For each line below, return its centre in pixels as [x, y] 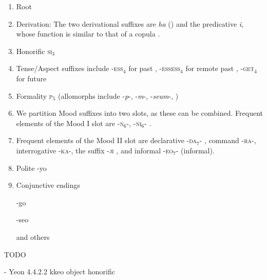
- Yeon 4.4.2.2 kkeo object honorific [60, 272]
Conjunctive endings [48, 185]
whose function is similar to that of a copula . [88, 34]
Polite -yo [31, 168]
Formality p [34, 95]
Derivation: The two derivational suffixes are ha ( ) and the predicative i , [130, 23]
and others [33, 237]
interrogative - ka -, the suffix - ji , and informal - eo [95, 150]
